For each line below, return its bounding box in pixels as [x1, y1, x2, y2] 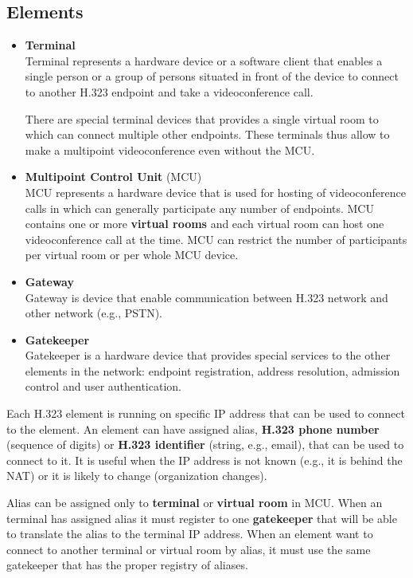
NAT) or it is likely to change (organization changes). [6, 467, 267, 484]
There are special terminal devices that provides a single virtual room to [25, 110, 379, 127]
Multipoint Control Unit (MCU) [25, 168, 202, 185]
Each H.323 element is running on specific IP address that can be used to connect [6, 405, 405, 422]
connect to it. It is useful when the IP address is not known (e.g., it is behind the [6, 451, 403, 468]
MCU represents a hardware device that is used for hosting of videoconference [25, 183, 406, 200]
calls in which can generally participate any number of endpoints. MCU [25, 199, 374, 216]
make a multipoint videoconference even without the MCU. [25, 141, 315, 158]
